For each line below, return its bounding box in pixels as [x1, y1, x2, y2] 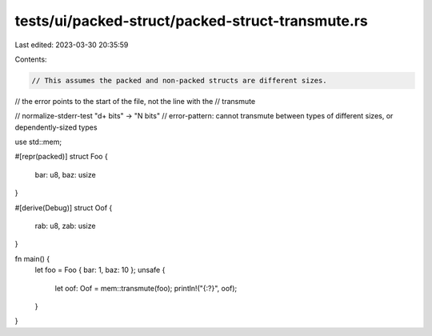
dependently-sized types [14, 122, 98, 132]
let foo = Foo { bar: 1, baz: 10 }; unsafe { [34, 265, 166, 275]
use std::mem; [14, 137, 62, 147]
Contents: [14, 54, 47, 64]
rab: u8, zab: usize [34, 221, 96, 231]
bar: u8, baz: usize [34, 170, 96, 179]
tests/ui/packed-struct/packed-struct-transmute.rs [14, 12, 368, 30]
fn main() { [14, 254, 50, 263]
